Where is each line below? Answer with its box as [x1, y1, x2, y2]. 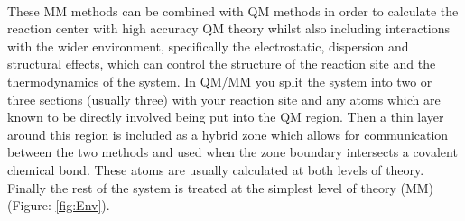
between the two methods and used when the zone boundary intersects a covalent [7, 143, 458, 161]
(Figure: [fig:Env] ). [7, 196, 110, 215]
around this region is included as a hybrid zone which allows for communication [7, 124, 449, 143]
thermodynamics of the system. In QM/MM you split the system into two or [7, 71, 432, 90]
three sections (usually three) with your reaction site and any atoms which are [7, 89, 441, 108]
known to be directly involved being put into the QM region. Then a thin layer [7, 107, 444, 126]
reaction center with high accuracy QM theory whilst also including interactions [7, 19, 451, 38]
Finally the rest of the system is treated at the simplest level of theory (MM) [7, 178, 434, 197]
